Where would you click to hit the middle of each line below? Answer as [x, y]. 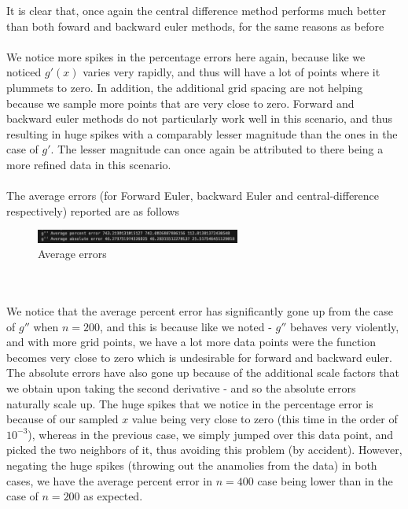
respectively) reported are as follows [93, 210]
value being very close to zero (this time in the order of [265, 419]
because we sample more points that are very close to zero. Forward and [180, 103]
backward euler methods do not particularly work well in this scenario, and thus [199, 118]
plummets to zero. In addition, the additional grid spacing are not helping [185, 87]
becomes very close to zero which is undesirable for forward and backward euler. [199, 357]
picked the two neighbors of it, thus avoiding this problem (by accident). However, [204, 450]
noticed [24, 72]
